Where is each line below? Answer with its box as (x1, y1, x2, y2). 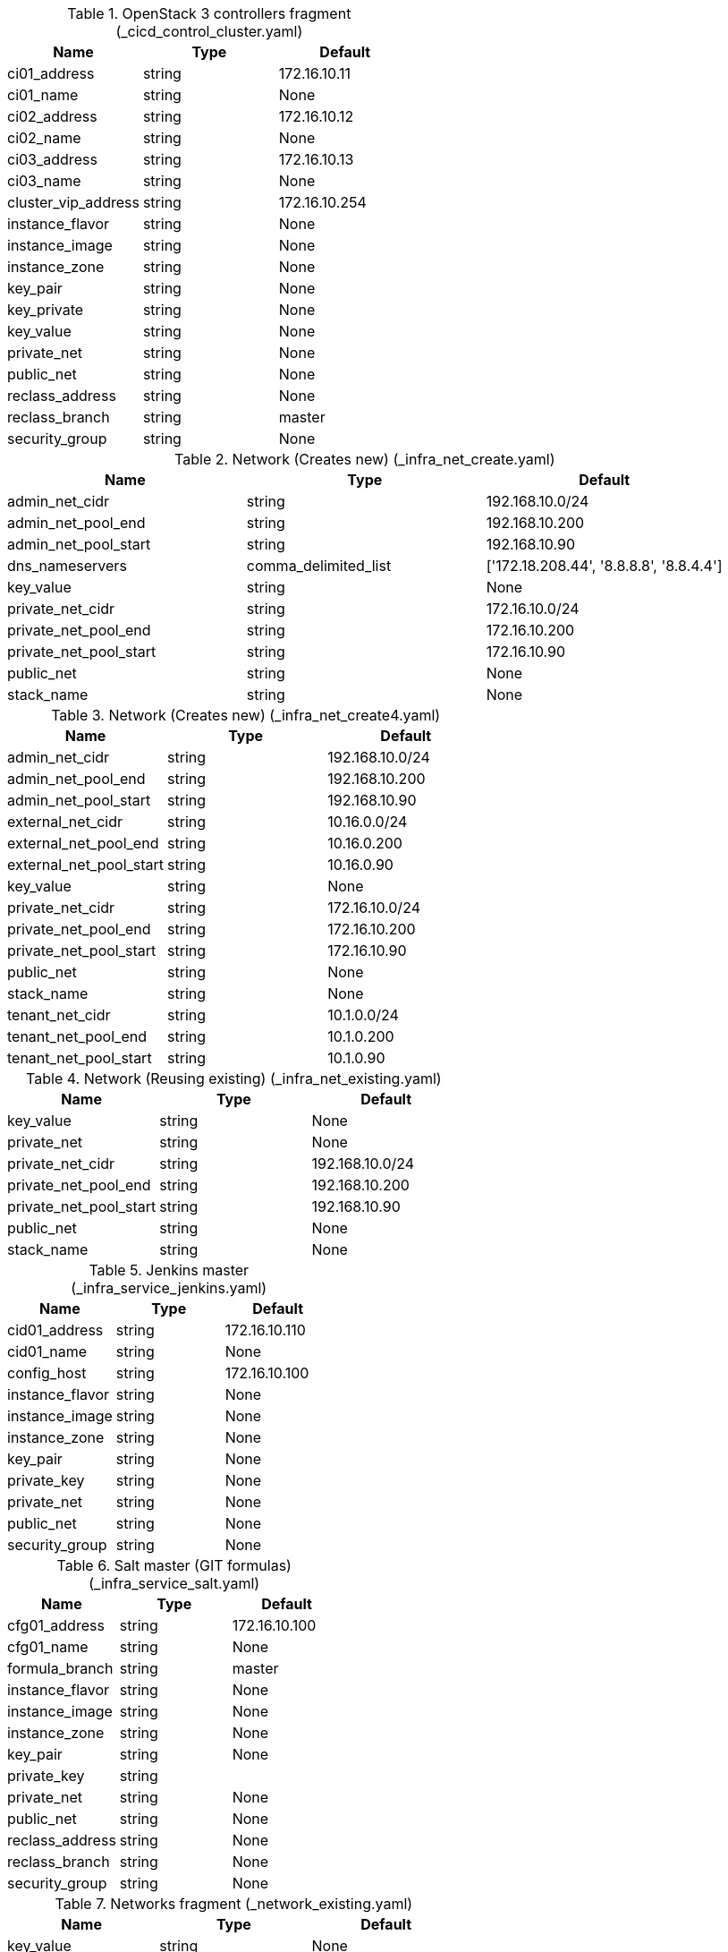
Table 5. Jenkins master (89, 1261, 250, 1279)
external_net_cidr (7, 813, 123, 831)
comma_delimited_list (246, 557, 392, 575)
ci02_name (7, 129, 81, 147)
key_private (7, 301, 84, 319)
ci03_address (7, 150, 97, 168)
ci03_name (7, 172, 81, 190)
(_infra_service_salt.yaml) (89, 1574, 260, 1592)
